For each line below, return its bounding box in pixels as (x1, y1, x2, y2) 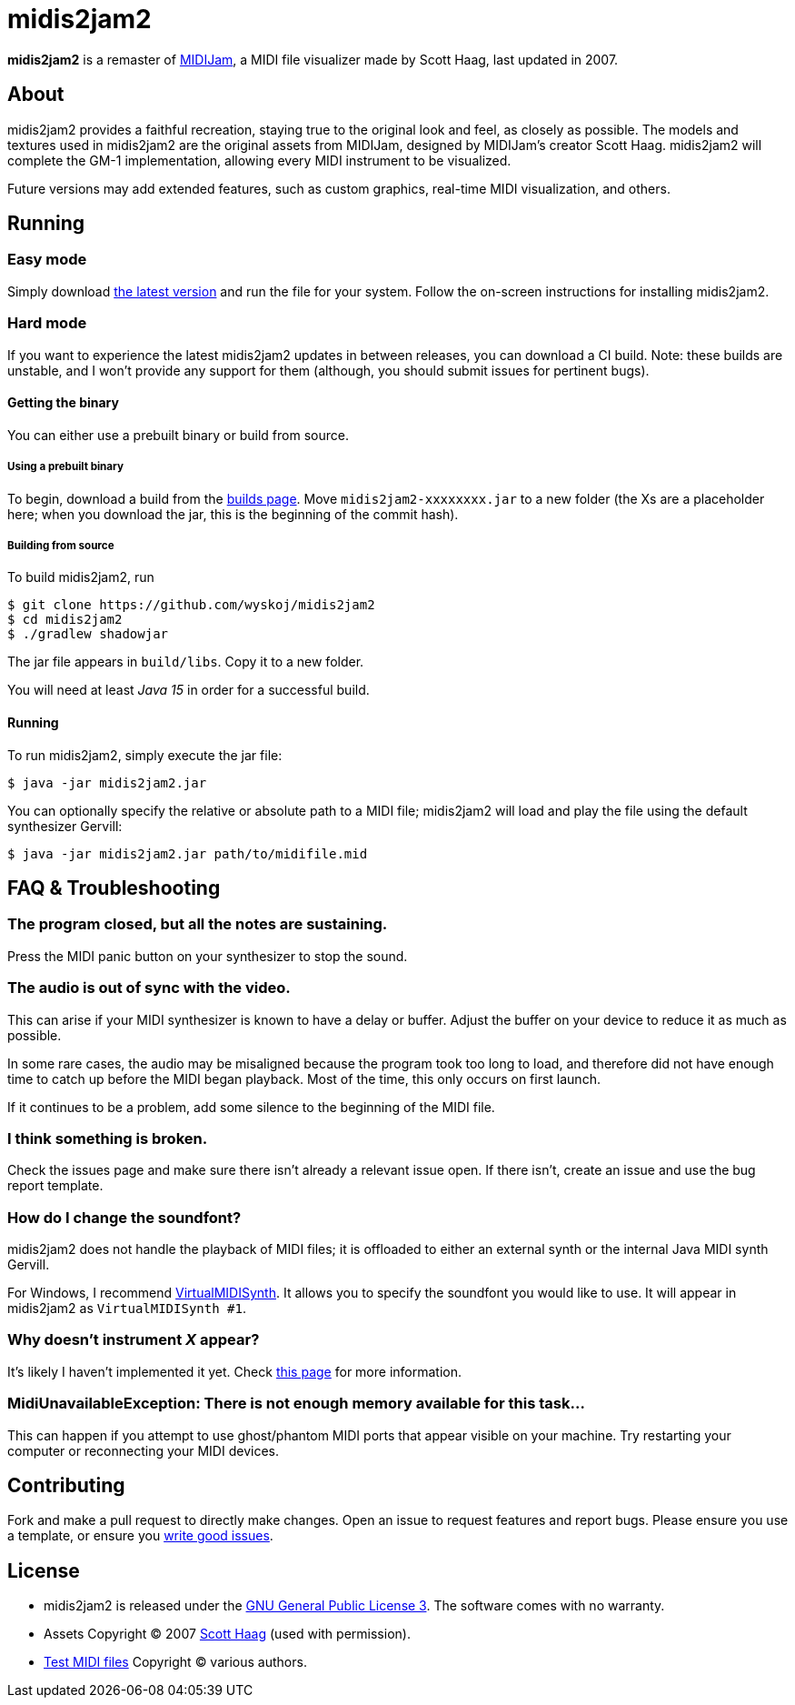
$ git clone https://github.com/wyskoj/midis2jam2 (7, 597, 375, 613)
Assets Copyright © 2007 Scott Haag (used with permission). (44, 1626, 411, 1642)
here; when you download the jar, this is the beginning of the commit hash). (7, 506, 459, 522)
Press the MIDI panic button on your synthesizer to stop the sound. (7, 948, 408, 964)
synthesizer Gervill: (7, 817, 123, 834)
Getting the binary (7, 395, 119, 411)
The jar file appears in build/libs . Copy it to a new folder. (7, 654, 364, 670)
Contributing (7, 1473, 125, 1497)
